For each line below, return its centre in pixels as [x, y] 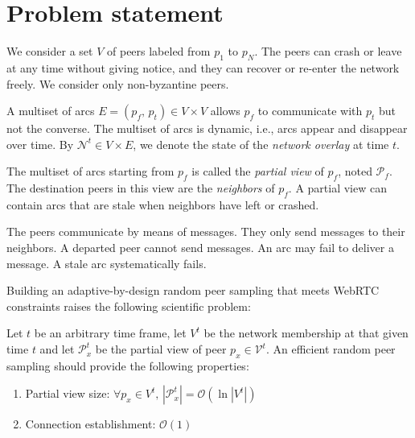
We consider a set [50, 51]
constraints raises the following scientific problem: [129, 306]
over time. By [40, 144]
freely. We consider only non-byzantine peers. [118, 83]
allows [225, 111]
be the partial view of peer [161, 349]
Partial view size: [68, 393]
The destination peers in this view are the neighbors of [141, 188]
